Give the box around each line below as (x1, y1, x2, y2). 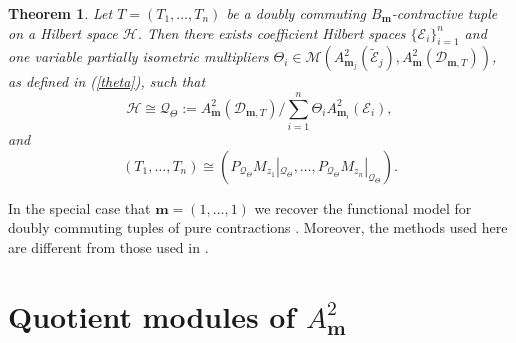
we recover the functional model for (254, 197, 472, 218)
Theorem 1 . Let (8, 3, 113, 23)
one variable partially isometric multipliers (8, 46, 269, 67)
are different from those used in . (8, 236, 209, 257)
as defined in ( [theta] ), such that (8, 71, 206, 92)
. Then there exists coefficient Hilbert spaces (137, 22, 406, 43)
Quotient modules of (8, 295, 296, 336)
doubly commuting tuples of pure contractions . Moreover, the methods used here (8, 217, 508, 238)
